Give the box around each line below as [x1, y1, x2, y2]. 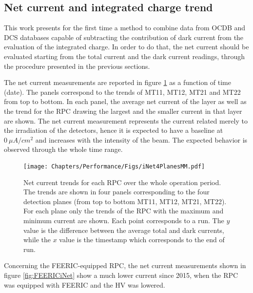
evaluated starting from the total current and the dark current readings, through [4, 51, 245, 61]
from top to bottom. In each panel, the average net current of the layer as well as [4, 96, 247, 106]
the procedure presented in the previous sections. [4, 61, 150, 71]
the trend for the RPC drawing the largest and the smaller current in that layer [4, 105, 242, 116]
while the [23, 234, 51, 245]
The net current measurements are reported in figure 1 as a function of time [4, 77, 231, 87]
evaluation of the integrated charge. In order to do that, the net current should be [4, 42, 249, 52]
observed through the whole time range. [4, 144, 123, 154]
